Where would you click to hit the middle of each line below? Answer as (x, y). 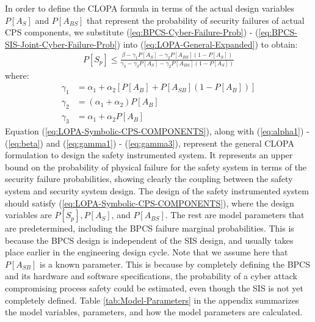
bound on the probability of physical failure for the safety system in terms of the (156, 166)
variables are (28, 215)
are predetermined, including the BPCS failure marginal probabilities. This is (150, 228)
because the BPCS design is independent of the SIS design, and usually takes (149, 240)
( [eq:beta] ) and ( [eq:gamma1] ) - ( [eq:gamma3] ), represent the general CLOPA (150, 143)
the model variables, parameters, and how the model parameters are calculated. (154, 312)
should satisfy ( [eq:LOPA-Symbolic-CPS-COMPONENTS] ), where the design (150, 203)
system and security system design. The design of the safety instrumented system (157, 190)
